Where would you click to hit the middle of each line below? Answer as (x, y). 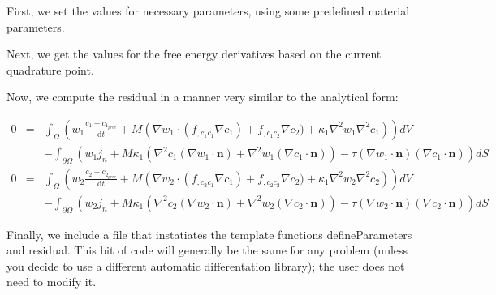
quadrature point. (50, 69)
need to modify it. (52, 282)
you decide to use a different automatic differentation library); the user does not (206, 265)
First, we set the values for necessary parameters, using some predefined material (208, 11)
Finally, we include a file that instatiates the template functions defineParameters (209, 234)
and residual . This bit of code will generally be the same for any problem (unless (207, 250)
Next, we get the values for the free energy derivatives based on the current (194, 54)
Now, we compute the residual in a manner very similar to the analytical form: (203, 97)
